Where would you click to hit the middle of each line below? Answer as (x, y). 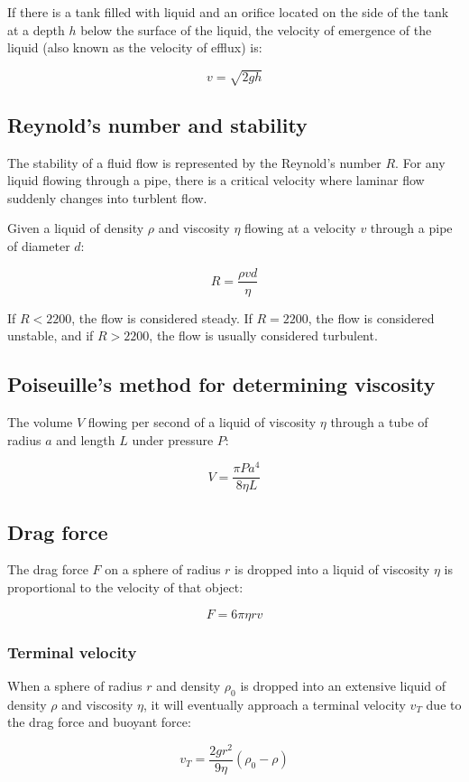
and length (86, 439)
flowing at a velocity (300, 228)
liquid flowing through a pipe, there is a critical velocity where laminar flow (216, 180)
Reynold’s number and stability (157, 124)
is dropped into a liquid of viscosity (332, 569)
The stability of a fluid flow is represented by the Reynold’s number (194, 162)
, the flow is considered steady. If (162, 317)
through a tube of (379, 421)
